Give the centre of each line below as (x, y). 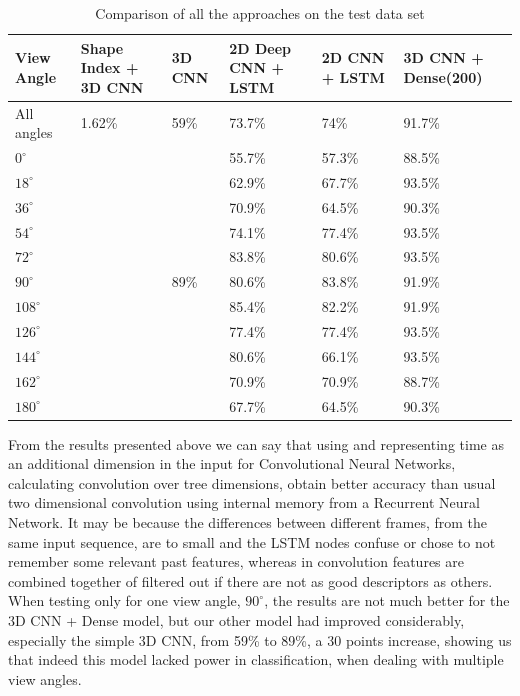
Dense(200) (443, 76)
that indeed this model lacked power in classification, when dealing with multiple (256, 659)
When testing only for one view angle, (124, 600)
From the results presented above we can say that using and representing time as (256, 443)
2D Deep (260, 47)
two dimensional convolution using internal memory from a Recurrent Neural (244, 502)
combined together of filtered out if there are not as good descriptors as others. (250, 580)
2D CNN (353, 57)
